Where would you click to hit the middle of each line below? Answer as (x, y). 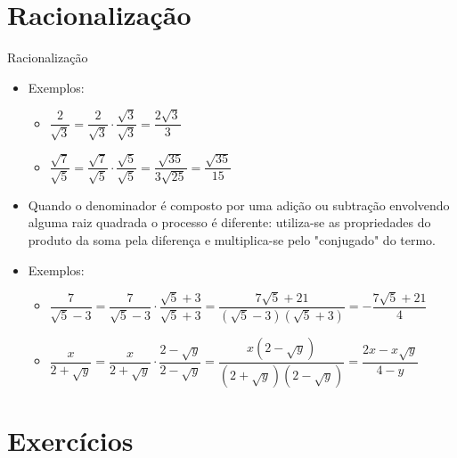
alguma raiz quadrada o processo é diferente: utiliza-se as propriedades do (229, 222)
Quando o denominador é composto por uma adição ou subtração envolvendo (239, 204)
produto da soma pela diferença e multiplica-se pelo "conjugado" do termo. (232, 239)
